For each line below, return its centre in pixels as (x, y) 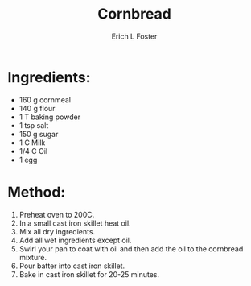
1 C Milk (32, 143)
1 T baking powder (50, 117)
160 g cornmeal (45, 99)
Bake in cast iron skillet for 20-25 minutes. (89, 274)
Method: (37, 192)
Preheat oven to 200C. (57, 214)
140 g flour (37, 108)
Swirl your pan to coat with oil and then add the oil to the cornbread (131, 249)
